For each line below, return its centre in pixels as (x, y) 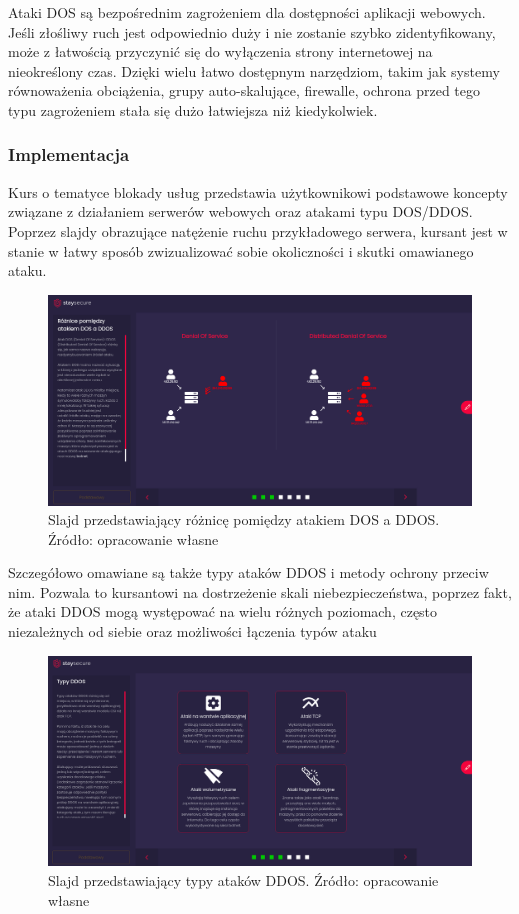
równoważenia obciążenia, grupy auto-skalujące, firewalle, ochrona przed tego (244, 90)
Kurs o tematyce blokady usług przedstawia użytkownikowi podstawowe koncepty (258, 191)
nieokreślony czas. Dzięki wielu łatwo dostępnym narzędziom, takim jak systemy (254, 70)
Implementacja (69, 154)
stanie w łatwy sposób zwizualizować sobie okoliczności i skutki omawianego (241, 250)
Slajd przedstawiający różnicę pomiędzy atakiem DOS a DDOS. (244, 519)
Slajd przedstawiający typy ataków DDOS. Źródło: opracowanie (243, 880)
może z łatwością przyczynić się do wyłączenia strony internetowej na (220, 51)
